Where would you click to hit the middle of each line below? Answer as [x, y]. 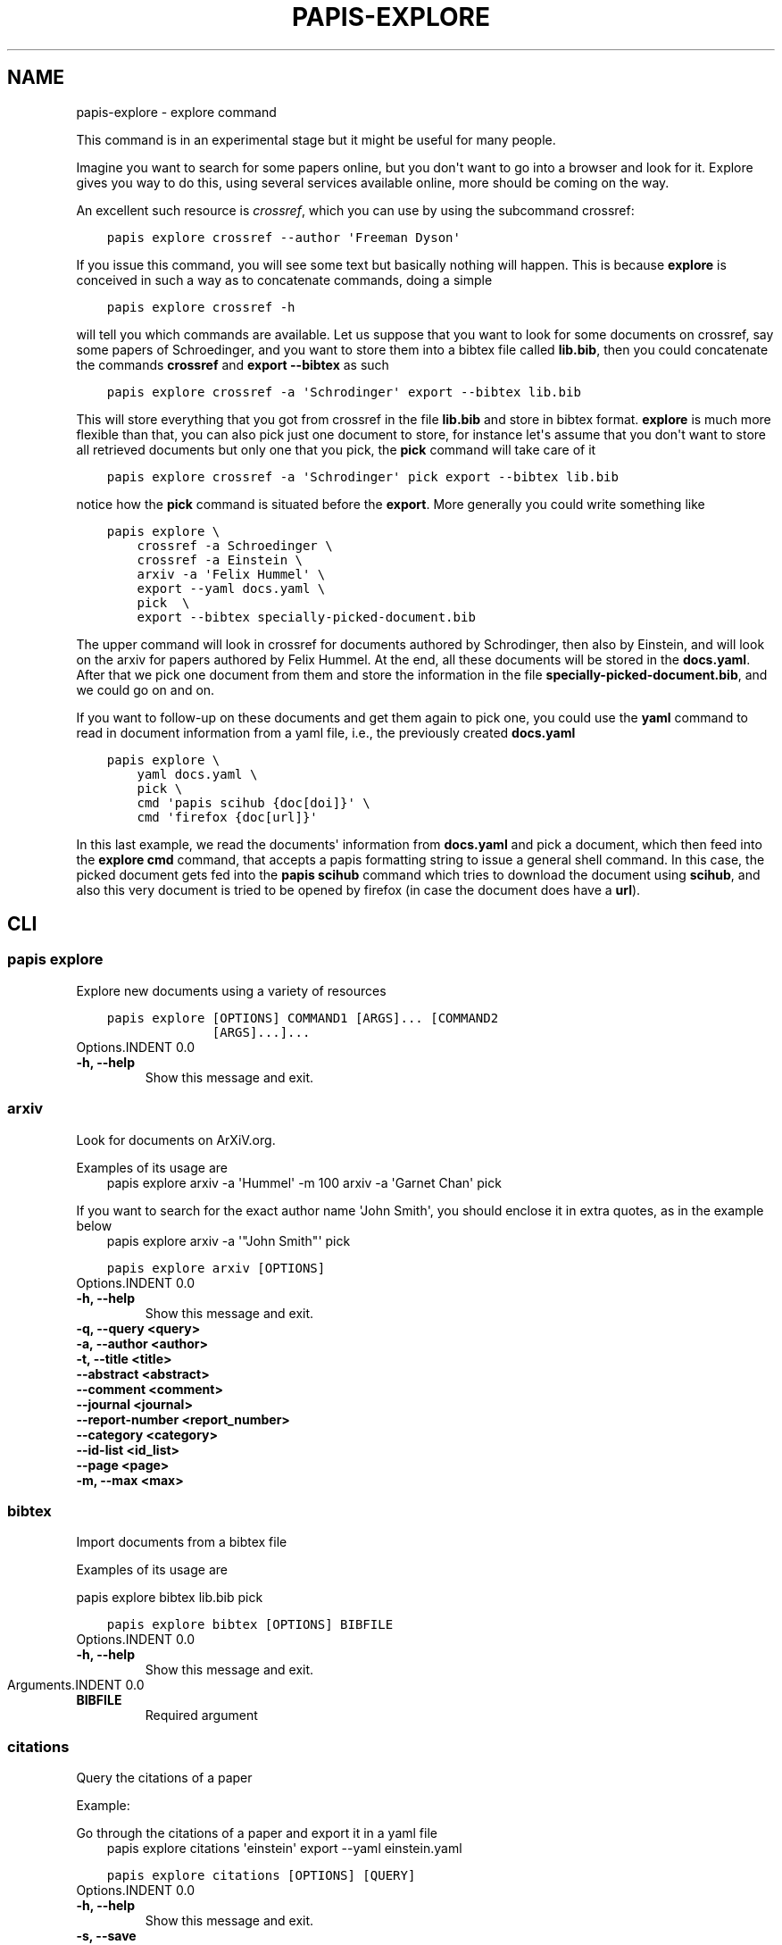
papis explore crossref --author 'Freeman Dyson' [283, 237]
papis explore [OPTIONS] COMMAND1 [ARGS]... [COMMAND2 [303, 1018]
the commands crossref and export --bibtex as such [233, 364]
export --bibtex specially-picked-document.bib [306, 617]
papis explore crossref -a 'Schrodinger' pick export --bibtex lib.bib [362, 476]
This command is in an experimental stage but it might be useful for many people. [316, 139]
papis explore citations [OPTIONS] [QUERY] [261, 1876]
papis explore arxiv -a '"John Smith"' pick [229, 1240]
